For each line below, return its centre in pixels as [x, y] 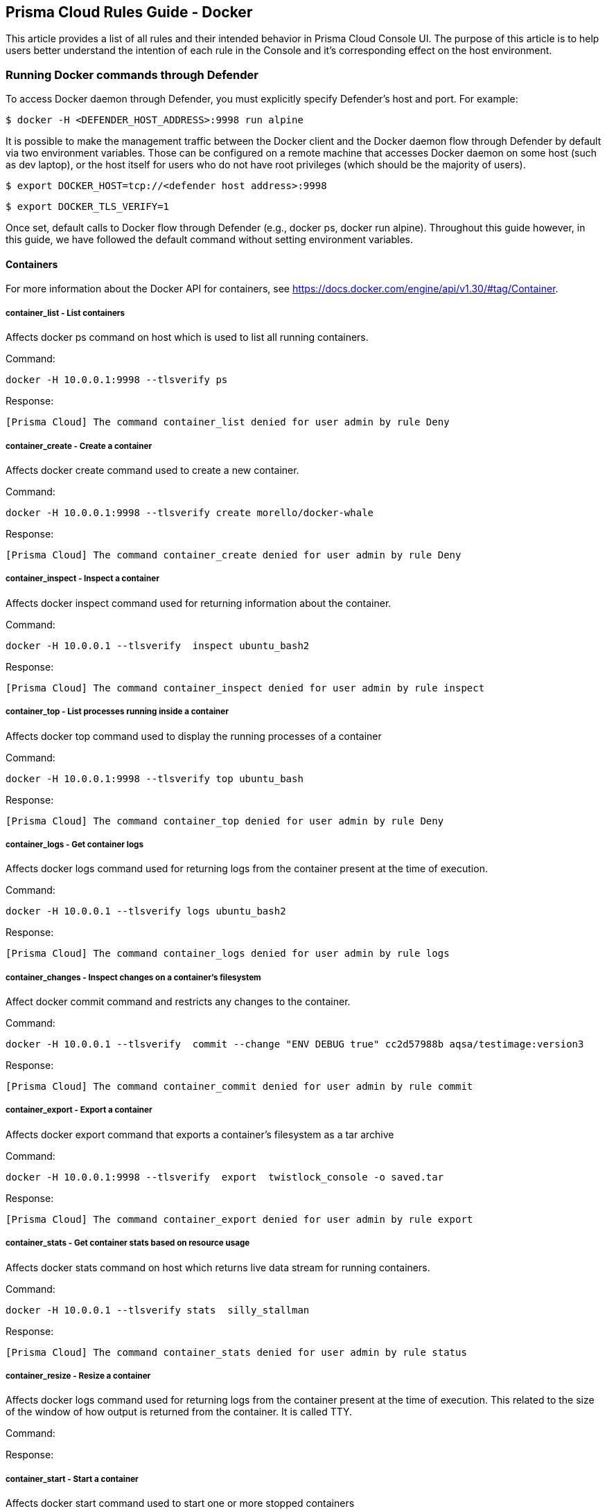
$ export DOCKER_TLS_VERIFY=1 [88, 207]
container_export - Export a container [79, 1110]
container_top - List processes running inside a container [117, 712]
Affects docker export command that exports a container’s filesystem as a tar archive [200, 1134]
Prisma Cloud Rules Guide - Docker [129, 12]
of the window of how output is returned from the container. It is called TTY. [179, 1412]
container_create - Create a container [79, 446]
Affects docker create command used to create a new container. [152, 470]
